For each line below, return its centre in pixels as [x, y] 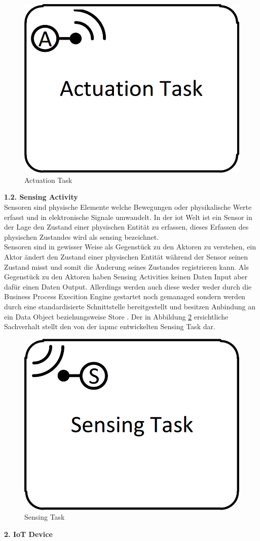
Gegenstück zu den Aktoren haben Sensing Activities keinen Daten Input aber [126, 277]
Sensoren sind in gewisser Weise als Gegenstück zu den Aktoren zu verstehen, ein [130, 247]
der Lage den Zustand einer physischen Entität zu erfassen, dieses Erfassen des [126, 227]
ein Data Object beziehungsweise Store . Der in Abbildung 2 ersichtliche [116, 316]
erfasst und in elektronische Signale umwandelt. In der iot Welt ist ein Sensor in [128, 217]
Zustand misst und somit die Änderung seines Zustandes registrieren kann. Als [126, 266]
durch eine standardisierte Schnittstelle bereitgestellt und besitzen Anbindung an [130, 307]
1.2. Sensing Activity [41, 197]
